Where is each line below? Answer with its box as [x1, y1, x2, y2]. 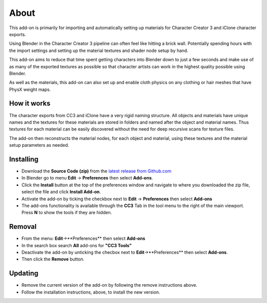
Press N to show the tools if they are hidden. [21, 210, 112, 216]
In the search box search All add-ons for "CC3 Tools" [21, 242, 132, 248]
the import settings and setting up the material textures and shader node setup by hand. [9, 47, 188, 53]
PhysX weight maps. [9, 87, 51, 92]
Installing [9, 155, 39, 163]
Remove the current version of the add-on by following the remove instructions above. [21, 282, 198, 288]
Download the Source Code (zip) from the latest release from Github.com [21, 168, 172, 174]
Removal [9, 222, 37, 231]
